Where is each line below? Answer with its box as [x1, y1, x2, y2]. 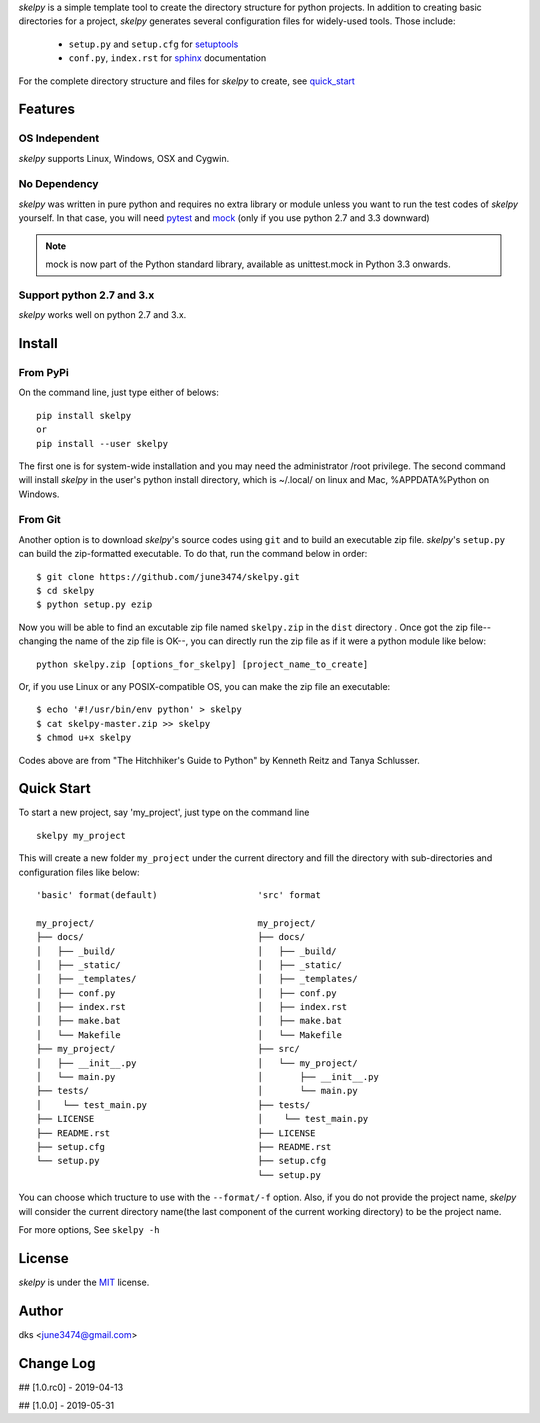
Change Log [18, 1355, 96, 1372]
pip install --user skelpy [36, 438, 169, 449]
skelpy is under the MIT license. [18, 1276, 150, 1288]
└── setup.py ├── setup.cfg [36, 1155, 327, 1167]
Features [18, 101, 75, 118]
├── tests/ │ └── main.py [36, 1085, 359, 1097]
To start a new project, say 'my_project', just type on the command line [18, 806, 310, 819]
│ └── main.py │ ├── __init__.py [36, 1071, 379, 1083]
